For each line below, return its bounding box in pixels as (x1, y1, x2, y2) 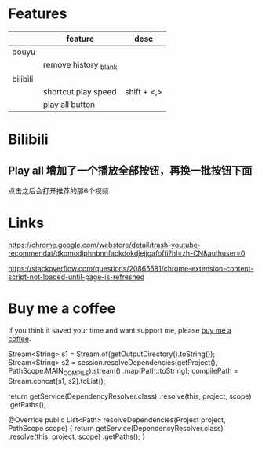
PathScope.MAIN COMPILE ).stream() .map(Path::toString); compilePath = (8, 366, 239, 377)
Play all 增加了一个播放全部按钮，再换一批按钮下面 (8, 164, 253, 177)
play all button (42, 99, 96, 110)
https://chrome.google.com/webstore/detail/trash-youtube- (8, 241, 202, 250)
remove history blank (42, 59, 118, 72)
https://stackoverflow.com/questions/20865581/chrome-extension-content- (8, 264, 254, 274)
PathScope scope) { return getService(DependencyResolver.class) (8, 423, 224, 432)
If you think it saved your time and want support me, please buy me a (8, 326, 232, 335)
